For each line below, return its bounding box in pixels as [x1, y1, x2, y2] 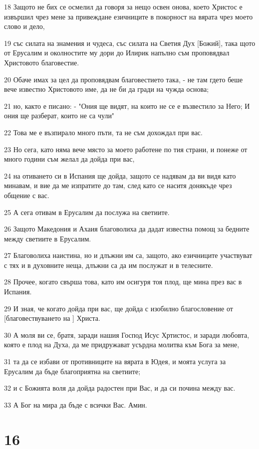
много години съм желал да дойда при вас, [4, 154, 135, 164]
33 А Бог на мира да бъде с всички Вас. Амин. [4, 399, 147, 410]
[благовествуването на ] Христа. [4, 313, 100, 323]
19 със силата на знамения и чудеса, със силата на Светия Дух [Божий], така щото [4, 37, 256, 48]
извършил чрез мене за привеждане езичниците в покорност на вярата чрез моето [4, 11, 253, 21]
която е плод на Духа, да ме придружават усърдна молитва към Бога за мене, [4, 339, 240, 350]
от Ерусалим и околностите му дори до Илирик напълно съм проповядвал [4, 47, 230, 58]
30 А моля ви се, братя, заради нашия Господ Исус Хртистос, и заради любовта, [4, 329, 250, 340]
